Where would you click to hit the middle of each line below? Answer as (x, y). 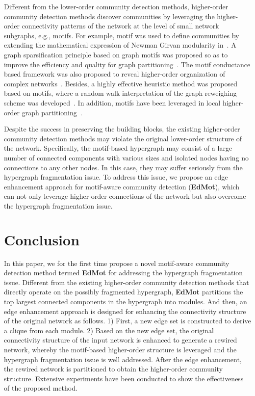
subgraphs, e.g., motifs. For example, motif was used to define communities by (122, 35)
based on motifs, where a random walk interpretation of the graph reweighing (120, 93)
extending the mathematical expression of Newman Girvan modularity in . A (120, 45)
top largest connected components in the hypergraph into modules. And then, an (126, 301)
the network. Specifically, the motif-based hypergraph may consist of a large (118, 148)
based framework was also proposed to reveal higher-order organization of (115, 74)
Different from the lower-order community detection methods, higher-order (116, 6)
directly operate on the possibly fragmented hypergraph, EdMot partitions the (124, 292)
